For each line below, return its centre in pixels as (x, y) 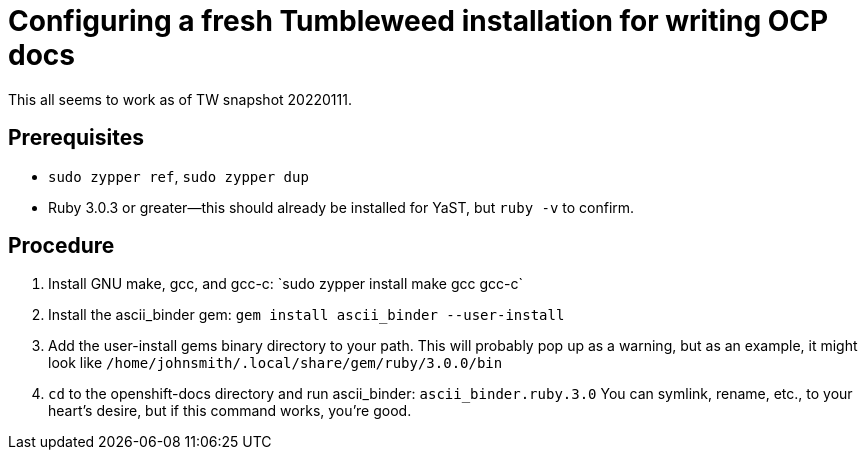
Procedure (61, 246)
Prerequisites (76, 138)
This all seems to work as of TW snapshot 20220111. (180, 99)
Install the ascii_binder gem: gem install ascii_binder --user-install (306, 315)
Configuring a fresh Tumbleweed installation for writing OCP (418, 21)
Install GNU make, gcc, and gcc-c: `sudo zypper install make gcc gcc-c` (285, 284)
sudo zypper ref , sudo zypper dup (178, 176)
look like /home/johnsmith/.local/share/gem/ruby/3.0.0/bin (275, 363)
